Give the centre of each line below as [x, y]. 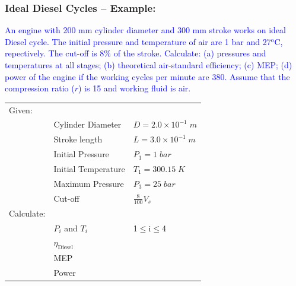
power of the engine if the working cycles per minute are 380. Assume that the [147, 76]
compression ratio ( [40, 88]
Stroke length [78, 139]
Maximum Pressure [89, 183]
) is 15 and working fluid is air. [135, 88]
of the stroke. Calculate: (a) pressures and [190, 53]
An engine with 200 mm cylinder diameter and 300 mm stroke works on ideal [145, 30]
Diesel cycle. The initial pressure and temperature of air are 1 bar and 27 [138, 41]
